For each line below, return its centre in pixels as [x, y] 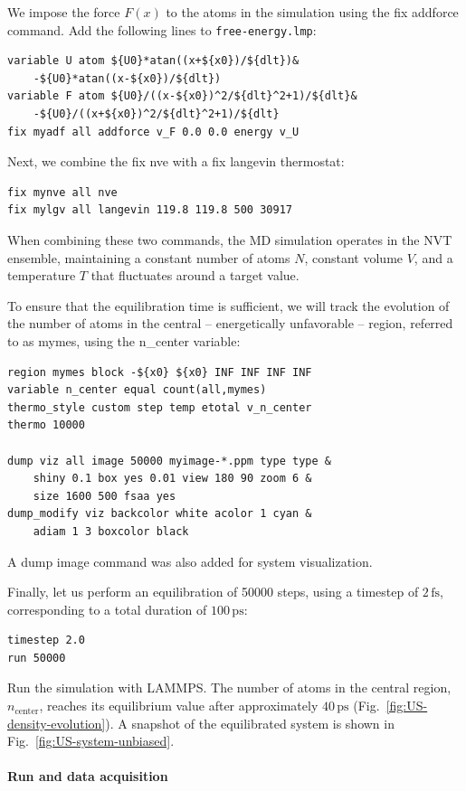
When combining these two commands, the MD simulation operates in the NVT [230, 240]
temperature [42, 275]
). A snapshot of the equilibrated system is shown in [250, 723]
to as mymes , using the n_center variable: [124, 340]
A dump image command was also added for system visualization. [190, 561]
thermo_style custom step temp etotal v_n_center [160, 407]
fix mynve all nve [62, 192]
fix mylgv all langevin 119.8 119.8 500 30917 [150, 210]
